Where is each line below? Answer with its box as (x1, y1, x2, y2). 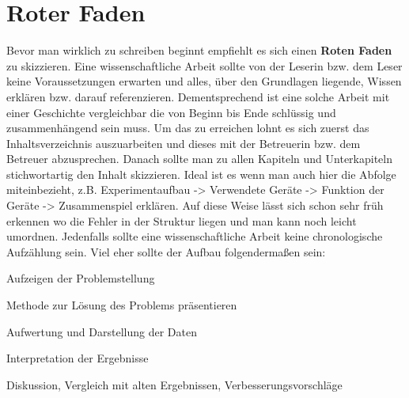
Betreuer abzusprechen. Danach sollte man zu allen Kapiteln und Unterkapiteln (6, 150, 392, 167)
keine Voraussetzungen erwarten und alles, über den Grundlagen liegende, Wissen (6, 73, 402, 89)
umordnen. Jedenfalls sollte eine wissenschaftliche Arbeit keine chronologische (6, 228, 383, 244)
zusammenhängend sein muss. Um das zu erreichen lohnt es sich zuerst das (6, 119, 369, 136)
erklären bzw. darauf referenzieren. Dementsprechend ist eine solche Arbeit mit (6, 88, 390, 104)
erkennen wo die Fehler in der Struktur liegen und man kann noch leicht (6, 212, 357, 229)
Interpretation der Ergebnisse (6, 350, 149, 366)
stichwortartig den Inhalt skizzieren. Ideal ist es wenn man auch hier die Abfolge (6, 165, 396, 182)
